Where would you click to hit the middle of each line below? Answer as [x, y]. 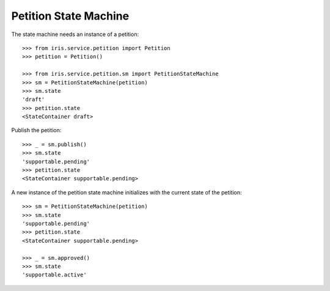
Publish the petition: [36, 130]
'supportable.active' [54, 275]
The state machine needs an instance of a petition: [75, 34]
